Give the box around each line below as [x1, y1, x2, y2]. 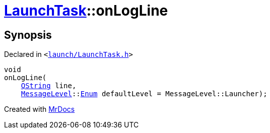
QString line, [21, 82, 77, 90]
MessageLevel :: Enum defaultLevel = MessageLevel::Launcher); [21, 90, 267, 98]
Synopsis [4, 28, 52, 41]
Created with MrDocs [4, 105, 75, 114]
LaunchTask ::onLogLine [4, 2, 168, 19]
